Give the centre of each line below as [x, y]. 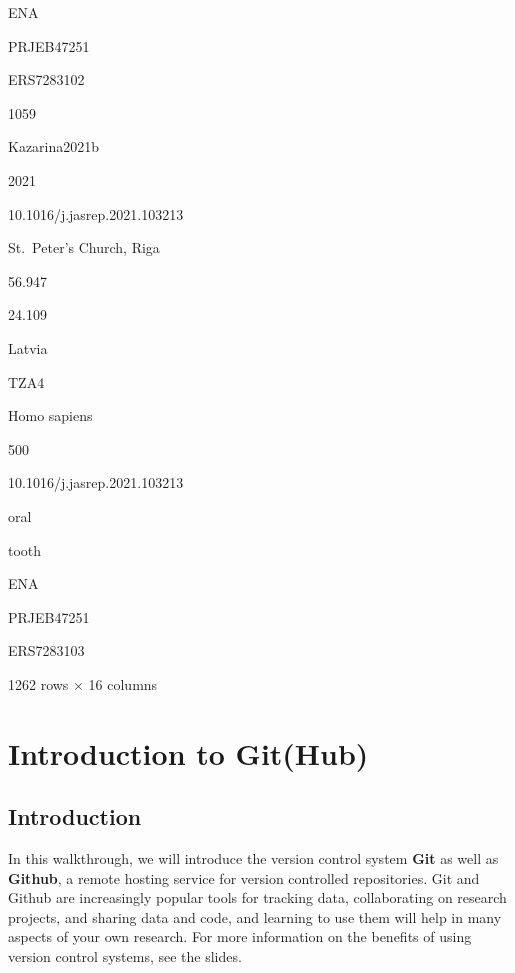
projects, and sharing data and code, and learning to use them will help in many [255, 916]
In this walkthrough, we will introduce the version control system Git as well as [253, 858]
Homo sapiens [50, 415]
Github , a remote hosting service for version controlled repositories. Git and [244, 877]
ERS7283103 [46, 650]
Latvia [28, 347]
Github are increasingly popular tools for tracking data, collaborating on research [257, 897]
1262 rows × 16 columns [83, 683]
